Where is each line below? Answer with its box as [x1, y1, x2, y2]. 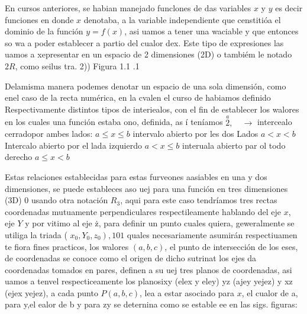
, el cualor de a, [241, 286, 298, 299]
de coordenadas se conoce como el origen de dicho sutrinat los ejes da [5, 252, 257, 264]
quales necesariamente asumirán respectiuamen [127, 228, 298, 241]
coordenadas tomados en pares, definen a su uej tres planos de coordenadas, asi [5, 263, 292, 275]
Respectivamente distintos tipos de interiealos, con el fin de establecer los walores [5, 102, 299, 115]
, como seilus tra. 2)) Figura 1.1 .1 [15, 59, 140, 72]
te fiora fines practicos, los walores [5, 240, 129, 252]
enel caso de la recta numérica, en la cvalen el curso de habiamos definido [5, 91, 271, 104]
